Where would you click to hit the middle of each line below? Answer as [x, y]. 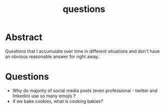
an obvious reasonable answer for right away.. [53, 56]
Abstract [24, 37]
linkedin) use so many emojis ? [44, 95]
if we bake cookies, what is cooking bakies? [58, 101]
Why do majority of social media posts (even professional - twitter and [85, 90]
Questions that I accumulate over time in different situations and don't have [82, 51]
